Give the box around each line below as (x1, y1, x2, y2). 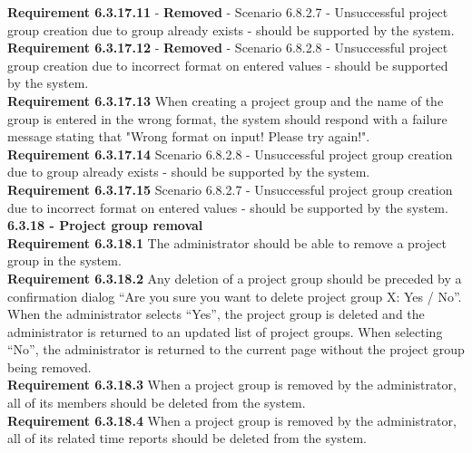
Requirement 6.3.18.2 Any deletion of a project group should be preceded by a (7, 268, 462, 287)
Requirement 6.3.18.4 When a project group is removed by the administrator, (7, 410, 457, 429)
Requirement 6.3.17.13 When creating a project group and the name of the (7, 91, 444, 110)
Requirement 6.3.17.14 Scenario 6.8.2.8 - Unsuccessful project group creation (7, 144, 453, 163)
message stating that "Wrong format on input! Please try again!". (7, 127, 370, 146)
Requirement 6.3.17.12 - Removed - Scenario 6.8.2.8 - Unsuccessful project (7, 38, 448, 57)
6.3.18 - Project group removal (7, 216, 203, 235)
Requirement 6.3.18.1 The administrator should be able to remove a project (7, 233, 447, 252)
